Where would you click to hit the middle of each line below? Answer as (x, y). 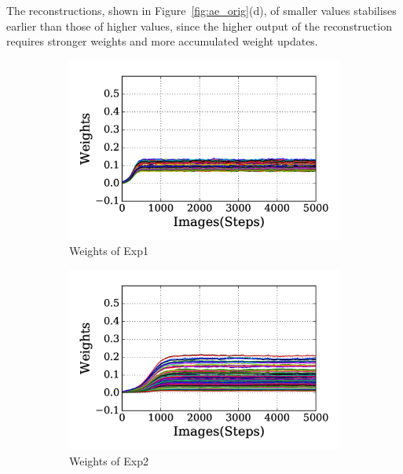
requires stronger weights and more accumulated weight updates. (162, 41)
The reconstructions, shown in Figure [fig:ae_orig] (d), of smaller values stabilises (201, 10)
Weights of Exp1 (109, 251)
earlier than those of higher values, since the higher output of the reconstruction (199, 26)
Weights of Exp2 (109, 460)
